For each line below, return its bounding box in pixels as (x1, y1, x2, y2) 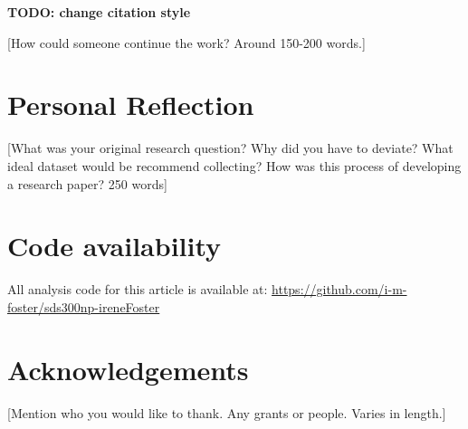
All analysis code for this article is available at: (7, 280, 268, 299)
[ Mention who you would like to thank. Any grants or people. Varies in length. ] (7, 403, 446, 422)
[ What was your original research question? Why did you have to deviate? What (7, 138, 454, 157)
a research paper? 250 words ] (7, 174, 167, 193)
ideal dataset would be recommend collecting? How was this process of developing (7, 156, 462, 175)
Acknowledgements (7, 350, 249, 387)
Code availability (7, 227, 222, 264)
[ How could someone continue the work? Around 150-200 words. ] (7, 33, 366, 52)
